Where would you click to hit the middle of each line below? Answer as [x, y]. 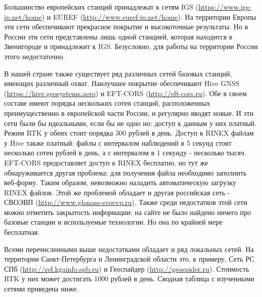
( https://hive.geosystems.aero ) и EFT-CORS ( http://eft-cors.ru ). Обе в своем [125, 93]
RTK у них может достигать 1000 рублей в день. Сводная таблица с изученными [129, 279]
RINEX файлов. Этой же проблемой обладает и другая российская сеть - [117, 192]
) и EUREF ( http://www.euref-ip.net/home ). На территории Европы [149, 16]
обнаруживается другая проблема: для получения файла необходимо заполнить [125, 172]
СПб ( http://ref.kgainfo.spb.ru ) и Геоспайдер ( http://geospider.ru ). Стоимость [127, 268]
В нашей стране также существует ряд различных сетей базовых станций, [118, 73]
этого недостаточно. [35, 56]
